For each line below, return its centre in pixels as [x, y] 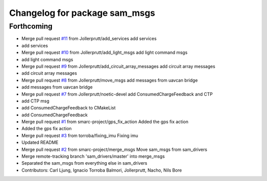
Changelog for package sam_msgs [82, 13]
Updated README [40, 142]
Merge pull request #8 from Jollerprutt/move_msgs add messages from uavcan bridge [110, 80]
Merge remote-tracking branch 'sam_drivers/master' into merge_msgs [93, 156]
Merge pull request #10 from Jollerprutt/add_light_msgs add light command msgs [105, 52]
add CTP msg [35, 101]
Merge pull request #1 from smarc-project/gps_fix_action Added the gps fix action [105, 122]
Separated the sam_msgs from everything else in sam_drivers [85, 163]
